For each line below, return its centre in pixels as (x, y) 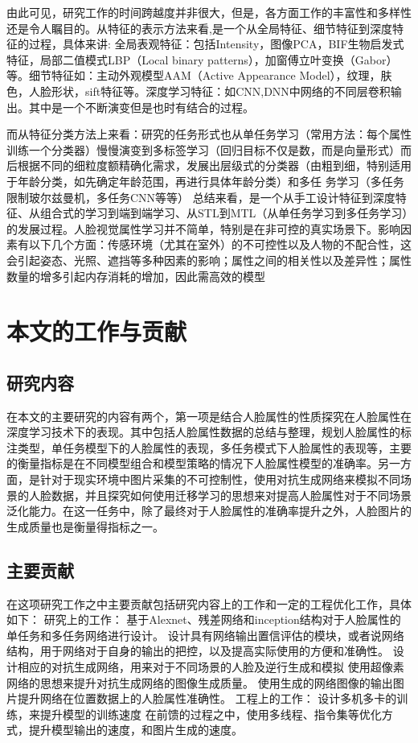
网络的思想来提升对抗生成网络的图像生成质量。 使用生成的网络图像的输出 (200, 682)
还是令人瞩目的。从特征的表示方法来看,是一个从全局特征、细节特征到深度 (199, 28)
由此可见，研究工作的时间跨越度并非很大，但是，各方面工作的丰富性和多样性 (209, 12)
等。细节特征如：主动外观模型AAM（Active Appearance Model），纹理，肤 (199, 75)
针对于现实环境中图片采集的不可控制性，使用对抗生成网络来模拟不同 (220, 479)
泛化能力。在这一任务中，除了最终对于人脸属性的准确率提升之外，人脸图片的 (209, 511)
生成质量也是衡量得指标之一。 (85, 526)
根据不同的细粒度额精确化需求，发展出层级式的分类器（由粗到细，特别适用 (214, 165)
